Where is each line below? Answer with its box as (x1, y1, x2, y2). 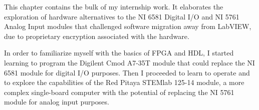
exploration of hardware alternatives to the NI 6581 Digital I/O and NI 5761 (4, 11, 239, 21)
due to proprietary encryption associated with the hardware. (4, 30, 189, 41)
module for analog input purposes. (4, 96, 109, 107)
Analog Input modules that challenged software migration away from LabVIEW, (4, 21, 251, 31)
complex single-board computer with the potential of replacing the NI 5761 (4, 86, 234, 97)
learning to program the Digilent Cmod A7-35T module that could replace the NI (4, 57, 255, 67)
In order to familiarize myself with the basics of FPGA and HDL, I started (4, 47, 234, 58)
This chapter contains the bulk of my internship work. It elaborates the (4, 1, 223, 11)
